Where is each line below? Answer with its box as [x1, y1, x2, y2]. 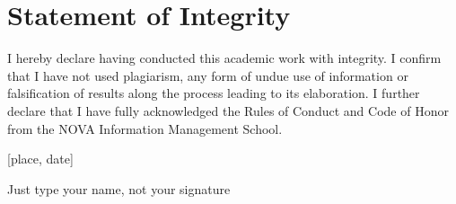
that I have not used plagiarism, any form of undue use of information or [7, 66, 408, 84]
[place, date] [7, 149, 74, 168]
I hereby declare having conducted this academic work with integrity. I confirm [7, 49, 442, 67]
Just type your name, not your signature [7, 179, 231, 198]
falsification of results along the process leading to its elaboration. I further [7, 84, 420, 102]
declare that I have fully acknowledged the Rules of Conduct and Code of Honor [7, 101, 449, 120]
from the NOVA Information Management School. [7, 119, 283, 137]
